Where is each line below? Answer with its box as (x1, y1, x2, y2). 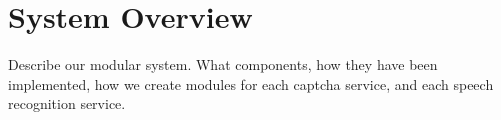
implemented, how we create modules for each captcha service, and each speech (8, 73, 494, 94)
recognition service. (8, 93, 126, 114)
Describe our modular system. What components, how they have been (8, 54, 438, 75)
